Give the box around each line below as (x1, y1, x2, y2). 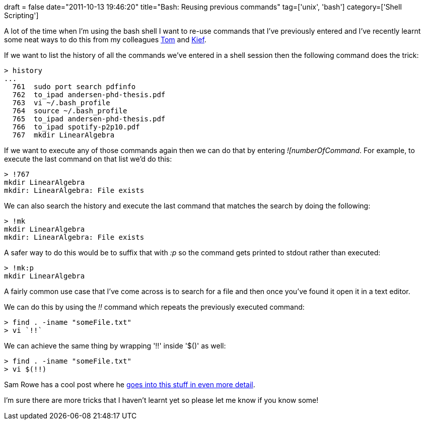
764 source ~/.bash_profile (12, 107, 127, 115)
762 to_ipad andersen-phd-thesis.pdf (12, 91, 166, 99)
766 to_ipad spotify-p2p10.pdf (12, 123, 140, 131)
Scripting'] (4, 11, 39, 20)
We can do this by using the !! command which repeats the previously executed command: (4, 303, 305, 311)
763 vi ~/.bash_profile (12, 99, 110, 107)
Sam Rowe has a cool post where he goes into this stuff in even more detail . (4, 380, 255, 389)
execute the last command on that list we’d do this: (4, 155, 172, 163)
